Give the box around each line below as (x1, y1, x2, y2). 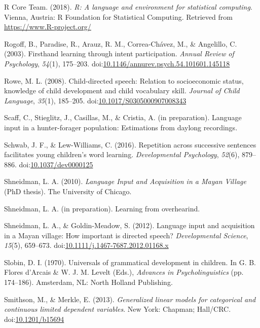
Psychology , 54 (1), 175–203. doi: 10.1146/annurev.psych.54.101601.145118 (4, 58, 230, 68)
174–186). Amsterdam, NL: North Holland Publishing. (4, 277, 173, 287)
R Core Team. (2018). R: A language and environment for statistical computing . (4, 2, 252, 12)
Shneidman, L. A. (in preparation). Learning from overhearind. (4, 203, 200, 213)
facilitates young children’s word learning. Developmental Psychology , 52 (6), (4, 149, 240, 160)
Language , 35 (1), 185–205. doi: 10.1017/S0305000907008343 (4, 95, 187, 105)
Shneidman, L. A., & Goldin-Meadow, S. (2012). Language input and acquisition (4, 220, 255, 231)
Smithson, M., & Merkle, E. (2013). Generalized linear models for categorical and (4, 294, 256, 304)
